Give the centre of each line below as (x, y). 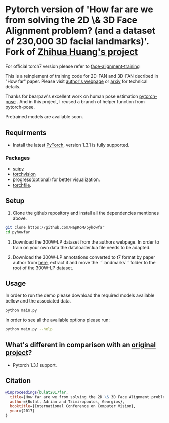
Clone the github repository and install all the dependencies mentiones (86, 213)
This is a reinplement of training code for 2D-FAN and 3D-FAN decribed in (82, 76)
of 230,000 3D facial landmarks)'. (77, 42)
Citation (18, 381)
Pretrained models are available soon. (44, 116)
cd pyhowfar (18, 232)
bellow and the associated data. (38, 301)
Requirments (26, 133)
